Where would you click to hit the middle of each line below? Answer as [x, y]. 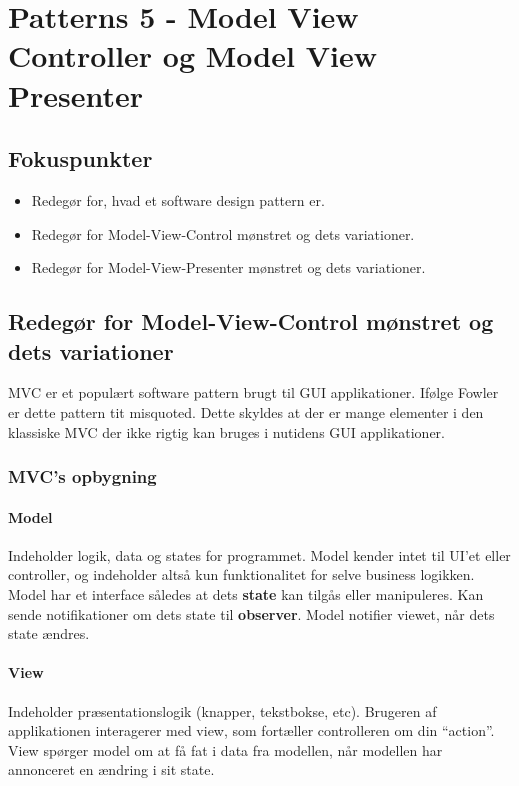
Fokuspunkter [80, 158]
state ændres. [49, 633]
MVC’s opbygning [82, 476]
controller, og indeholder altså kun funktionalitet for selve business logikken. [241, 574]
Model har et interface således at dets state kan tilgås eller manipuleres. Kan [246, 593]
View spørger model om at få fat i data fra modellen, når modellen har [225, 749]
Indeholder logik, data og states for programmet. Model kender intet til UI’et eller [259, 554]
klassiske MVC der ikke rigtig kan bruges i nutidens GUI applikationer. [226, 431]
